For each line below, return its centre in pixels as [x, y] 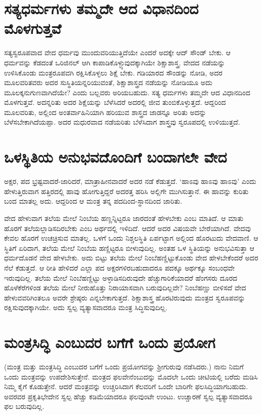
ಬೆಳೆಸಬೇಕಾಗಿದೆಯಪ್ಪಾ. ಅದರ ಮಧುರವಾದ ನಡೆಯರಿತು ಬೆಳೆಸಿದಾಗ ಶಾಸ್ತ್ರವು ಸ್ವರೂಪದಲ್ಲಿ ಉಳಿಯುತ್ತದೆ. [122, 122]
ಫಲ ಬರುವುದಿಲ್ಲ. [24, 406]
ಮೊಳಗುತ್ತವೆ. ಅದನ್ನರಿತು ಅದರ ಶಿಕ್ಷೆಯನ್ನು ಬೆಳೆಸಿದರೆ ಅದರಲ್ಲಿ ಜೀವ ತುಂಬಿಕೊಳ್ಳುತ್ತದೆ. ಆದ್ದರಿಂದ [115, 102]
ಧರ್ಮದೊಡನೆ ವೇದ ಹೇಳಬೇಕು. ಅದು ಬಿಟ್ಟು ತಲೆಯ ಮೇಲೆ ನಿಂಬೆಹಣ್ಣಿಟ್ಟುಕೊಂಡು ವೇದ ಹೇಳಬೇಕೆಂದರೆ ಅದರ [131, 258]
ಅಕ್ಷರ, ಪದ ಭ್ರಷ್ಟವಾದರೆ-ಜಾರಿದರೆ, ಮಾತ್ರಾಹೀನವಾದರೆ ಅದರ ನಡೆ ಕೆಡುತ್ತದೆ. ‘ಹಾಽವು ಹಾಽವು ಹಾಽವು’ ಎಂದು [130, 181]
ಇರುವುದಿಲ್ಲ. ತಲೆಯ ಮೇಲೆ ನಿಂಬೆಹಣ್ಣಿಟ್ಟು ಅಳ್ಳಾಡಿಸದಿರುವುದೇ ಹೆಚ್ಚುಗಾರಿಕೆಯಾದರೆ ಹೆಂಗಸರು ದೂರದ [121, 277]
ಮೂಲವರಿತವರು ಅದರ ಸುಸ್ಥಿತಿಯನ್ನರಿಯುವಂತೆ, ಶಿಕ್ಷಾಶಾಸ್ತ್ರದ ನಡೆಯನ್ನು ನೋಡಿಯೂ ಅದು [108, 82]
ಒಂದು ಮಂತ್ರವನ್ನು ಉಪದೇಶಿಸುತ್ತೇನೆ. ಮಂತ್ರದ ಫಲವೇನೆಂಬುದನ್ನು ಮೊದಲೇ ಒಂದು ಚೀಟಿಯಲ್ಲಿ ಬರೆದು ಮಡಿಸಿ [131, 376]
